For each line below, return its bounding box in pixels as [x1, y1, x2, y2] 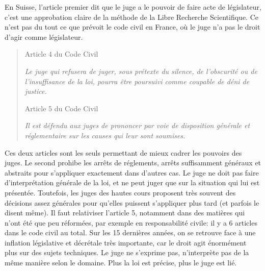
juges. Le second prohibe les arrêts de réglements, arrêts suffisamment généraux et [5, 157, 261, 168]
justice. [24, 86, 47, 96]
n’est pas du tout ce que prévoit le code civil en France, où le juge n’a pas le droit [5, 21, 260, 32]
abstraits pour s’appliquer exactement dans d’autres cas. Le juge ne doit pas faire [5, 167, 259, 178]
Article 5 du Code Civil [24, 103, 98, 113]
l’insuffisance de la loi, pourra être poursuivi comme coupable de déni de [24, 76, 250, 86]
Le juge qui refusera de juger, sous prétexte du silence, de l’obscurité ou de [24, 65, 257, 76]
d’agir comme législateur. [5, 31, 83, 42]
